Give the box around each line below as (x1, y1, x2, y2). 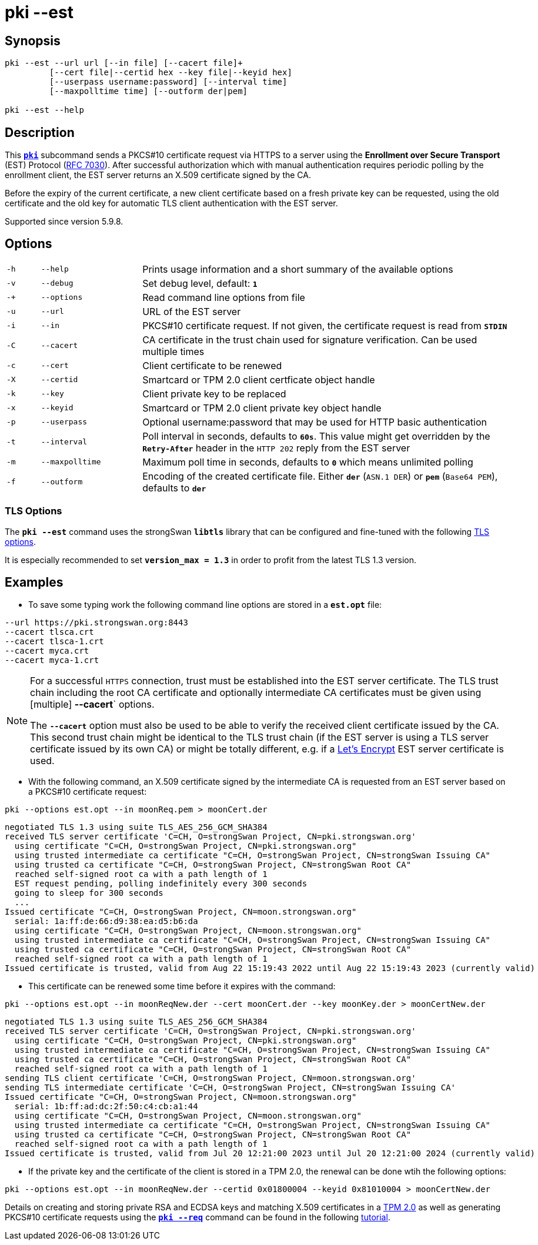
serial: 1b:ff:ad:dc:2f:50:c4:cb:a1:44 (14, 1102, 198, 1112)
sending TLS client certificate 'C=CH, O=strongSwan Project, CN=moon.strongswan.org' (5, 1073, 416, 1083)
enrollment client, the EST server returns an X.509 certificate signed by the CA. (5, 170, 312, 180)
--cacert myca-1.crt (5, 655, 99, 665)
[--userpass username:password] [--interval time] (49, 77, 288, 87)
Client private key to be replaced (142, 387, 286, 400)
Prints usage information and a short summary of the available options (142, 263, 453, 275)
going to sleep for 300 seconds (14, 888, 163, 898)
